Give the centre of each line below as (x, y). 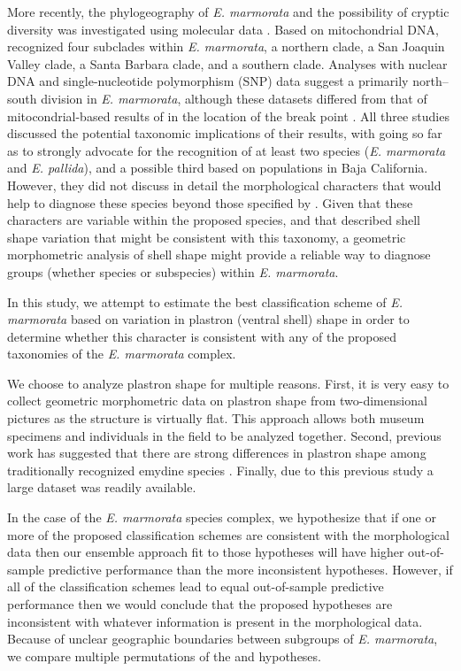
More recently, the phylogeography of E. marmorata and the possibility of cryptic (228, 12)
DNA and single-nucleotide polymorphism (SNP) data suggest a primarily (208, 81)
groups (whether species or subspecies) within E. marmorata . (173, 271)
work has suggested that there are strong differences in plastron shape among (217, 453)
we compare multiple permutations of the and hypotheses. (164, 656)
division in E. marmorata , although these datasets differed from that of (234, 98)
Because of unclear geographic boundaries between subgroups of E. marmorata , (223, 639)
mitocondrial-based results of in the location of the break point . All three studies (228, 116)
